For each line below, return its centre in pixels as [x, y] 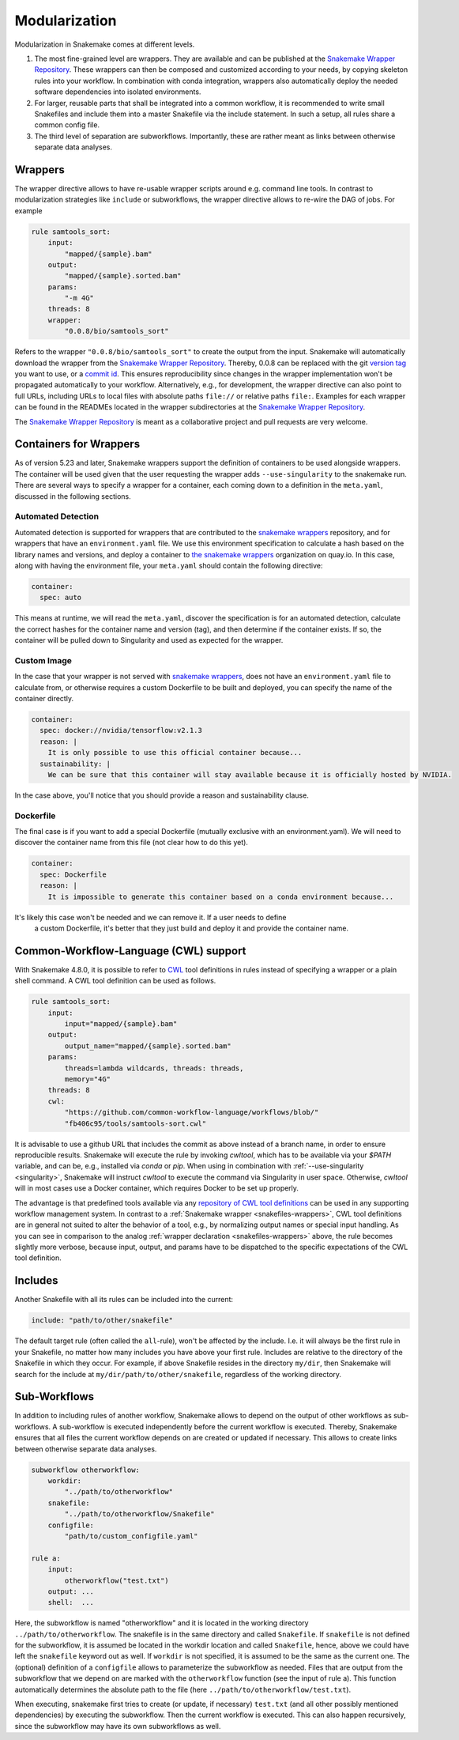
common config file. [67, 125]
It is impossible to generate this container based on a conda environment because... [221, 896]
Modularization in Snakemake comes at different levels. [105, 44]
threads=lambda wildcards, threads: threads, [154, 1068]
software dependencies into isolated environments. [118, 92]
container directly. [44, 699]
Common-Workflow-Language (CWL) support [130, 951]
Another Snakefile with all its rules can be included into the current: [124, 1300]
